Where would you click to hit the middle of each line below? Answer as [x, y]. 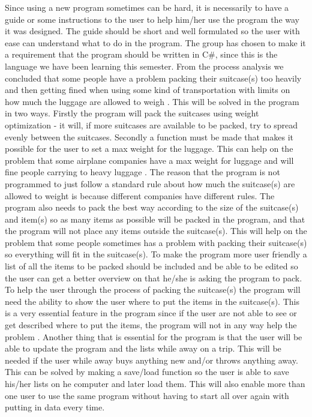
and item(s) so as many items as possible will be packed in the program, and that [155, 219]
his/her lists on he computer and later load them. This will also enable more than [155, 383]
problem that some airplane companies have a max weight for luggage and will [149, 160]
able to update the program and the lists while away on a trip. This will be [143, 348]
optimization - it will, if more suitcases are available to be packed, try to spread [151, 124]
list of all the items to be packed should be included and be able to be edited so [151, 266]
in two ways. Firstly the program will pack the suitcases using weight [132, 113]
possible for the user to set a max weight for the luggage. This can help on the [149, 148]
